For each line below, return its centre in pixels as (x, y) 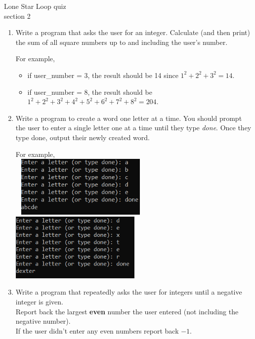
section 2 (17, 16)
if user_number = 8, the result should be (90, 92)
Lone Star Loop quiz (35, 6)
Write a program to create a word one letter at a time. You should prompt (129, 118)
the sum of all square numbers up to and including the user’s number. (122, 42)
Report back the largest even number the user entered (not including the (127, 311)
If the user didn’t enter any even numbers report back (97, 330)
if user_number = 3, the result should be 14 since (103, 75)
